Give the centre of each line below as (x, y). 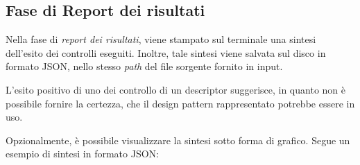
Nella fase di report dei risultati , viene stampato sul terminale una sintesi (161, 39)
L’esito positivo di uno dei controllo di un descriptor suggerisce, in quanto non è (175, 89)
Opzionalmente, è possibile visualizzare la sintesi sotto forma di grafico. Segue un (178, 140)
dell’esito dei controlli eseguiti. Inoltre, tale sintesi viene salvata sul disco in (166, 52)
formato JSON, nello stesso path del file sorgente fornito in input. (144, 66)
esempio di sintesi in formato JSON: (82, 154)
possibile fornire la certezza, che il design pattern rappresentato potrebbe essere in (180, 103)
